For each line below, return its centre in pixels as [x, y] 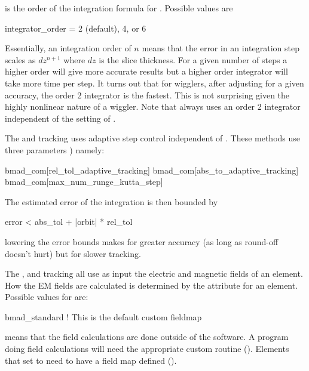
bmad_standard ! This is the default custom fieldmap [103, 316]
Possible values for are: [47, 297]
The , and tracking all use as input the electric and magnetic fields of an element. [154, 273]
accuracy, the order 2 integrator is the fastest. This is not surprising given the [147, 95]
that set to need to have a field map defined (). [91, 360]
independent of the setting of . [60, 118]
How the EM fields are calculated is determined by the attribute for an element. [152, 285]
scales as [20, 59]
